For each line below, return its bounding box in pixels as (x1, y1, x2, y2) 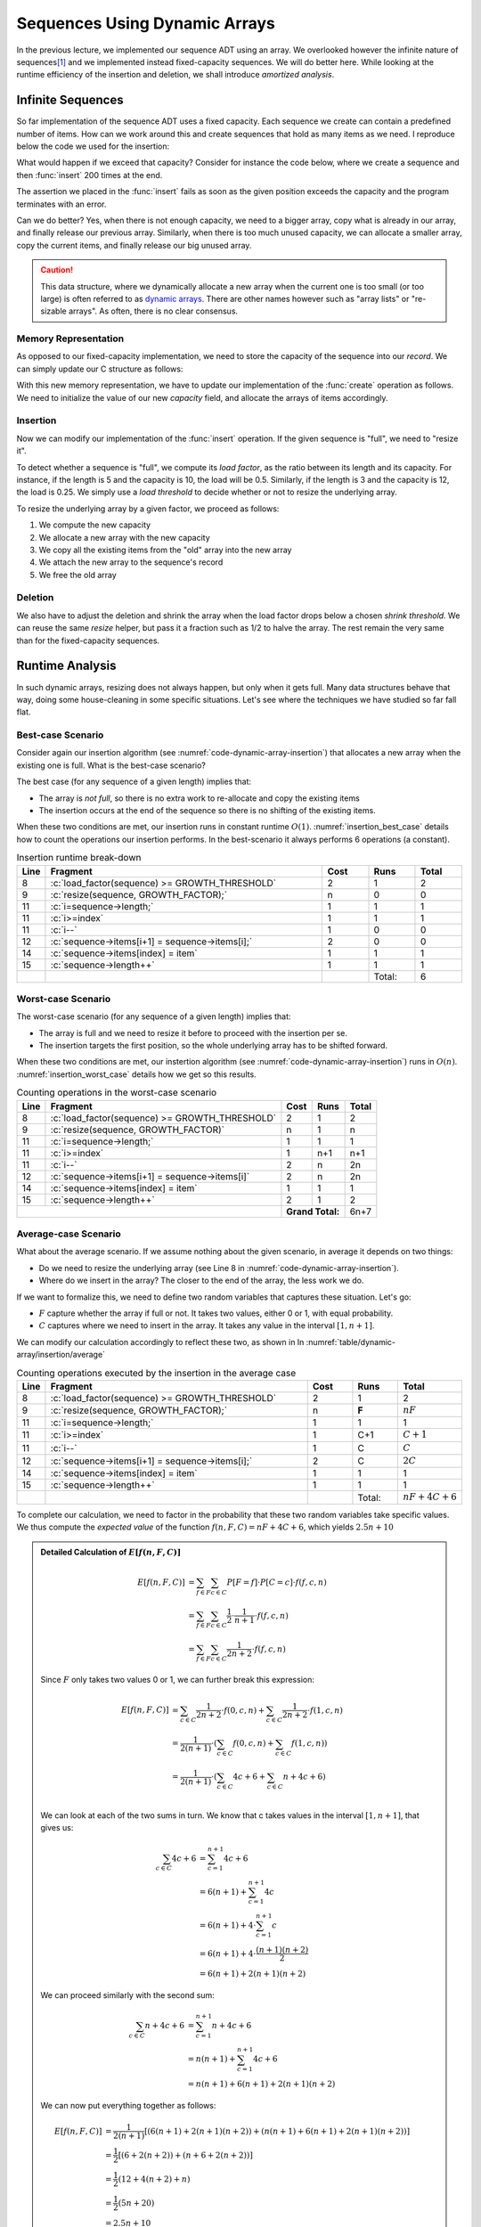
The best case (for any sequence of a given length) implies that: (16, 776, 252, 787)
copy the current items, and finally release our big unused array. (16, 240, 252, 250)
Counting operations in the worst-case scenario (16, 1087, 217, 1099)
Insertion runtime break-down (16, 852, 142, 864)
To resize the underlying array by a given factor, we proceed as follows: (16, 503, 280, 514)
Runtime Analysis (16, 658, 117, 673)
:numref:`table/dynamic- (306, 1336, 396, 1347)
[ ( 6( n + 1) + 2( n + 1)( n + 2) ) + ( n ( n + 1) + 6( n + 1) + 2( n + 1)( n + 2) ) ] (143, 2125, 410, 2136)
